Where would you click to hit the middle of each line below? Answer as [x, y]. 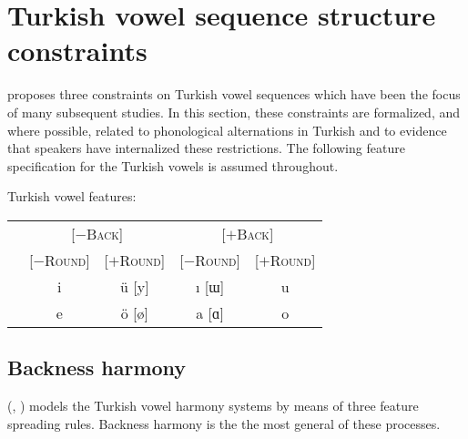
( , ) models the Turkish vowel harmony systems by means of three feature [213, 406]
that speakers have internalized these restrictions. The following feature [206, 148]
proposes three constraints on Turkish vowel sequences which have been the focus [234, 94]
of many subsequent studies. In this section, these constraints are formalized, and [234, 112]
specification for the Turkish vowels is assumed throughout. [173, 165]
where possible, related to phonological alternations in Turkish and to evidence [227, 130]
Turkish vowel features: [72, 196]
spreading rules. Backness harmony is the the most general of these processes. [224, 423]
